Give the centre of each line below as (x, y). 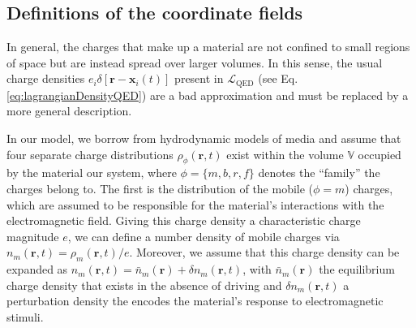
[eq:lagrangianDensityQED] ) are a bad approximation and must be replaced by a (208, 95)
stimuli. (25, 316)
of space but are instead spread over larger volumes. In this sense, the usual (195, 62)
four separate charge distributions (90, 154)
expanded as (37, 269)
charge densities (46, 78)
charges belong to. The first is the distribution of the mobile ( (160, 189)
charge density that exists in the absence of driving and (144, 285)
